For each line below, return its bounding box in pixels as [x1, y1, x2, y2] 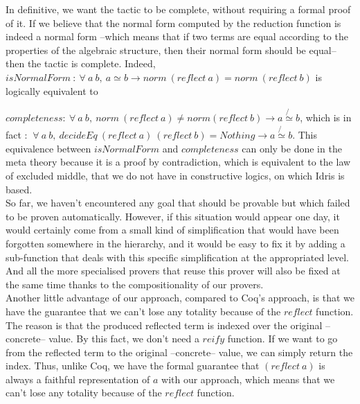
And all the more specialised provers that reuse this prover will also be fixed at [6, 263, 341, 278]
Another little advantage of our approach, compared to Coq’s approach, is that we [6, 290, 354, 305]
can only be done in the [242, 141, 342, 155]
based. [6, 182, 33, 196]
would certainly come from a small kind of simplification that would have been [6, 222, 339, 237]
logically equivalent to [6, 83, 98, 98]
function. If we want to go [227, 331, 338, 346]
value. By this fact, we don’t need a [48, 331, 199, 346]
